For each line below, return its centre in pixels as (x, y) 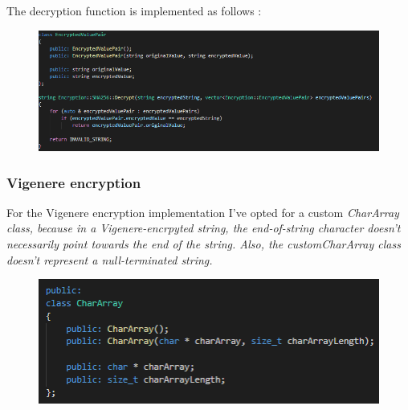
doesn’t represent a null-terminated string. (110, 259)
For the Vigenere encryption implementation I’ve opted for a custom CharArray (203, 212)
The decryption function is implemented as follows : (134, 10)
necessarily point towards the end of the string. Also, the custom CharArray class (204, 244)
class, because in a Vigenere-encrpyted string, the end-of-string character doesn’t (204, 228)
